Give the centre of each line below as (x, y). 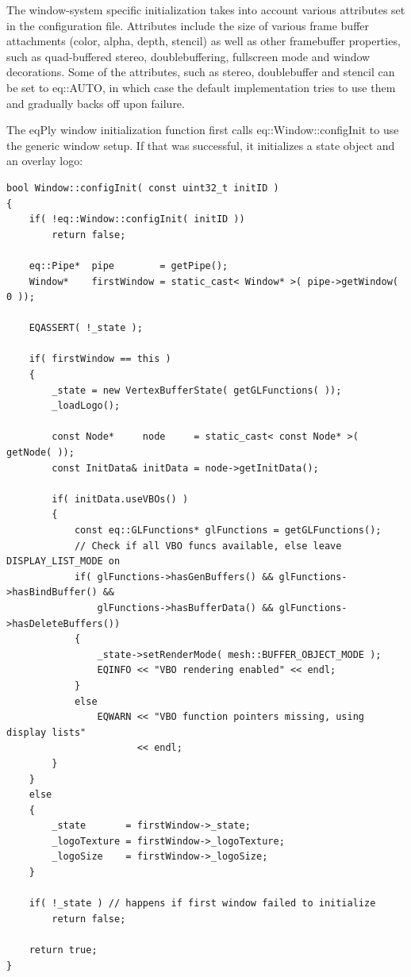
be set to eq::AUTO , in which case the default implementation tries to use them (201, 87)
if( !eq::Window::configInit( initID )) (137, 219)
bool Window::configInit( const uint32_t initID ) (143, 188)
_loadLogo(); (86, 406)
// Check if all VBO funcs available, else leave (208, 546)
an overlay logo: (45, 161)
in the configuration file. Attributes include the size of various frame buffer (188, 25)
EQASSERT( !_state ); (86, 328)
